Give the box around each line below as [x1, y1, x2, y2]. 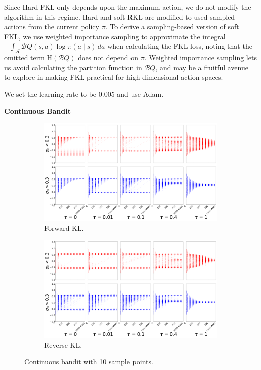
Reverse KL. [44, 339, 82, 350]
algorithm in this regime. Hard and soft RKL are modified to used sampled [4, 11, 235, 22]
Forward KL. [44, 222, 84, 233]
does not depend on [78, 52, 139, 63]
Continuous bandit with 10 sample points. [24, 356, 153, 367]
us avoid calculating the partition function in [4, 62, 142, 72]
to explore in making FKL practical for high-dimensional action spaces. [4, 72, 223, 82]
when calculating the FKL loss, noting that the [107, 41, 252, 51]
